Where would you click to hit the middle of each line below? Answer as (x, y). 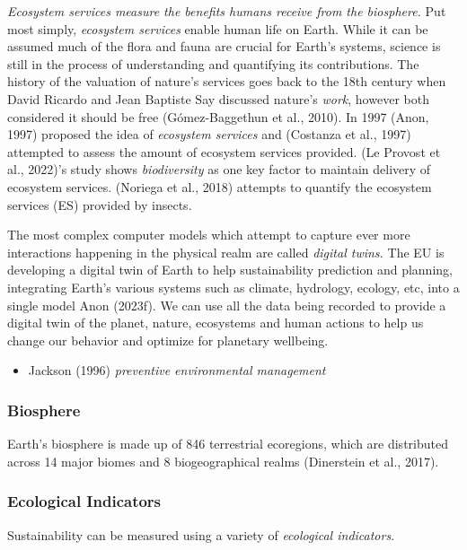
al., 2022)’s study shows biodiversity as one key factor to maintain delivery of (219, 169)
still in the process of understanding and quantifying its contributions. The (213, 63)
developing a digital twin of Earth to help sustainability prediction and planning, (230, 270)
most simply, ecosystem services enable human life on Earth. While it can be (218, 28)
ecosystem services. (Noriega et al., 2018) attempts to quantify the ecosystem (220, 186)
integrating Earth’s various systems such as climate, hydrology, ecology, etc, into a (233, 287)
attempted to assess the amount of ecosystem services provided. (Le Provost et (224, 151)
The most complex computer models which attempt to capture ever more (209, 235)
